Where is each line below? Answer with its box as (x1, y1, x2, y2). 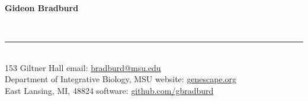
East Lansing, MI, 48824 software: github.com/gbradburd (5, 84, 214, 96)
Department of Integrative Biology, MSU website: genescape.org (5, 73, 237, 85)
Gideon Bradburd (5, 2, 79, 14)
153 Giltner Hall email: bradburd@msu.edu (5, 61, 161, 73)
